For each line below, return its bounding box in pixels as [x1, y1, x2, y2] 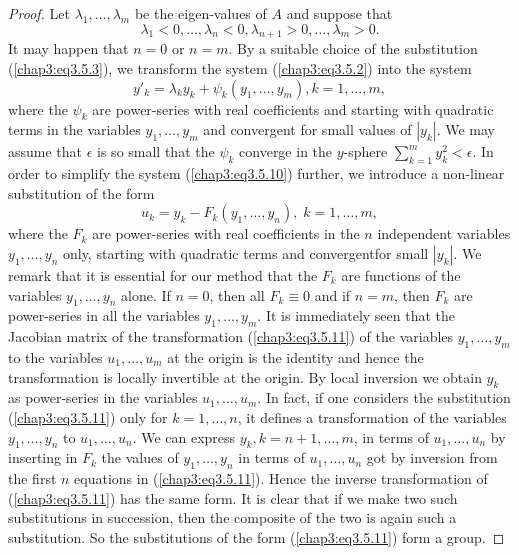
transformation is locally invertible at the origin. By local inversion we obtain [8, 366, 482, 387]
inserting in [8, 447, 78, 468]
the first [8, 468, 57, 489]
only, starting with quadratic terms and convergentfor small [62, 242, 429, 263]
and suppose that [286, 3, 393, 23]
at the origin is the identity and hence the [167, 346, 424, 367]
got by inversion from [366, 447, 498, 468]
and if [314, 284, 351, 305]
